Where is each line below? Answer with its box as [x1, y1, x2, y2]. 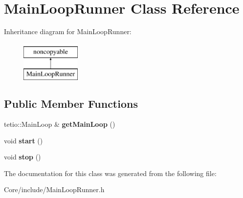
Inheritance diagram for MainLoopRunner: [4, 26, 132, 37]
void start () [4, 135, 43, 145]
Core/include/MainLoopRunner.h [4, 184, 105, 195]
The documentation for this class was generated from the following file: [4, 168, 217, 178]
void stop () [4, 152, 41, 162]
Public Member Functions [4, 96, 138, 111]
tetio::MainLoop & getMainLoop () [4, 119, 115, 129]
